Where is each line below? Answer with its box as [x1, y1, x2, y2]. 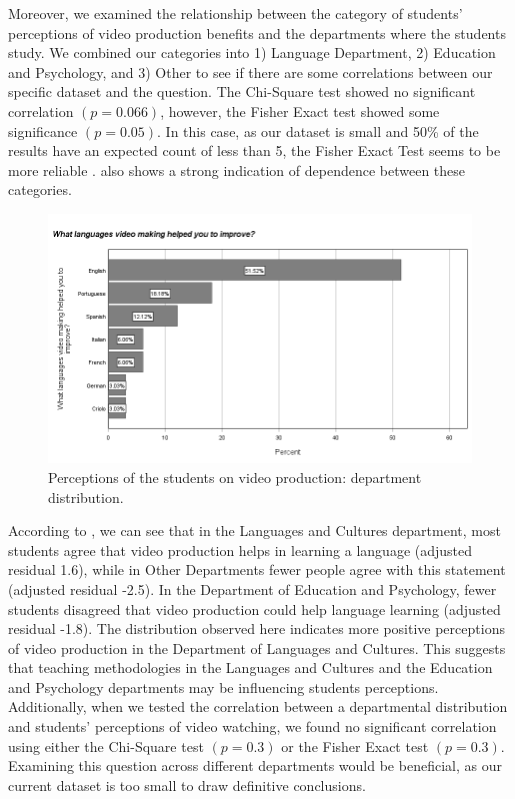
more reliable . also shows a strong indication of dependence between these [8, 159, 466, 180]
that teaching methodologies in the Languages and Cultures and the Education [8, 657, 493, 678]
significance [8, 120, 78, 141]
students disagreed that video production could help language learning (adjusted [8, 598, 501, 619]
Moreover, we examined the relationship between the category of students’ [8, 3, 463, 23]
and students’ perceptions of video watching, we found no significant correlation [8, 716, 497, 737]
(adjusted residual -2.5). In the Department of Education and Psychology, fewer [8, 578, 497, 599]
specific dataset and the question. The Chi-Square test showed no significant [8, 81, 476, 102]
